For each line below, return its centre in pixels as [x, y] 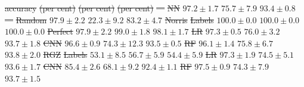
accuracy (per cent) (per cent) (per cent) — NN [92, 8]
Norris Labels [189, 19]
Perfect [60, 31]
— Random [26, 19]
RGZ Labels [65, 55]
